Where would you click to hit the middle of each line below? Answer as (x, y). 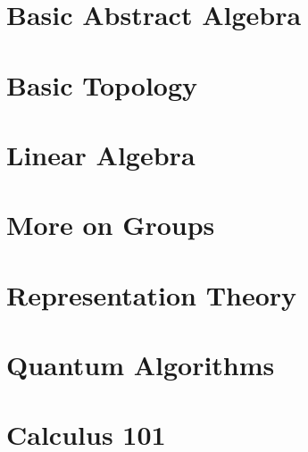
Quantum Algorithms (141, 365)
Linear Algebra (101, 154)
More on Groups (111, 225)
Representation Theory (152, 294)
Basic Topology (102, 84)
